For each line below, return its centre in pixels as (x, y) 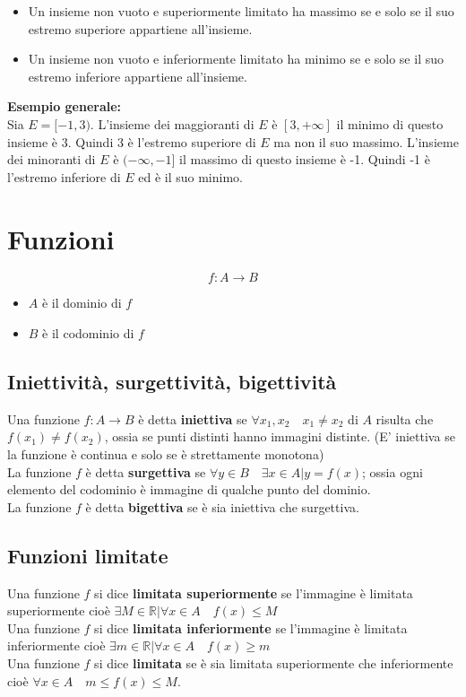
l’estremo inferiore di (64, 176)
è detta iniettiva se (193, 418)
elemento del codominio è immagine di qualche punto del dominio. (189, 489)
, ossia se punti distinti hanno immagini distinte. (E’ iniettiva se (280, 436)
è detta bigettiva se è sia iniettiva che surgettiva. (222, 506)
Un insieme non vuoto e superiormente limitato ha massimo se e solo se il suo (241, 11)
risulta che (405, 418)
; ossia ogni (393, 471)
